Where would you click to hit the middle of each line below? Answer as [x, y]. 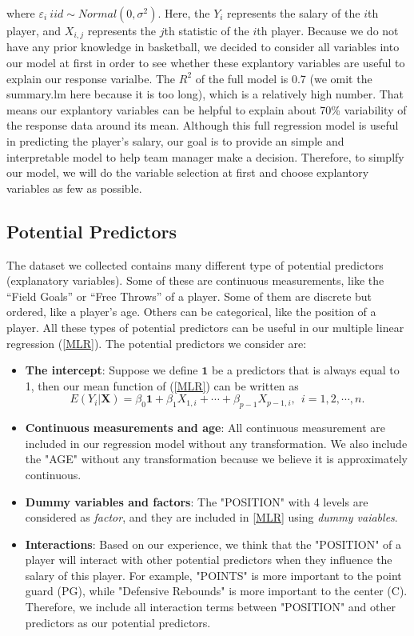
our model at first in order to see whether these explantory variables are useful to [206, 63]
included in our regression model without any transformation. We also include [216, 443]
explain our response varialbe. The [91, 78]
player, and [34, 30]
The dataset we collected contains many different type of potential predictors [195, 264]
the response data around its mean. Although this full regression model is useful [203, 125]
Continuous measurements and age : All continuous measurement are [205, 428]
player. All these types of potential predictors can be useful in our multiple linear [205, 327]
